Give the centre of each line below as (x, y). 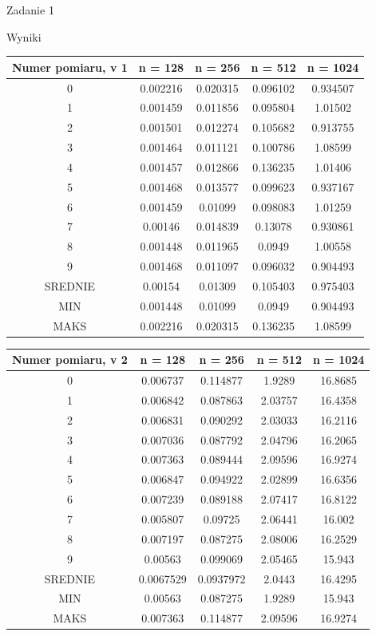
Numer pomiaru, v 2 (70, 359)
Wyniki (24, 36)
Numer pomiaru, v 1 (70, 67)
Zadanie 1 (30, 10)
